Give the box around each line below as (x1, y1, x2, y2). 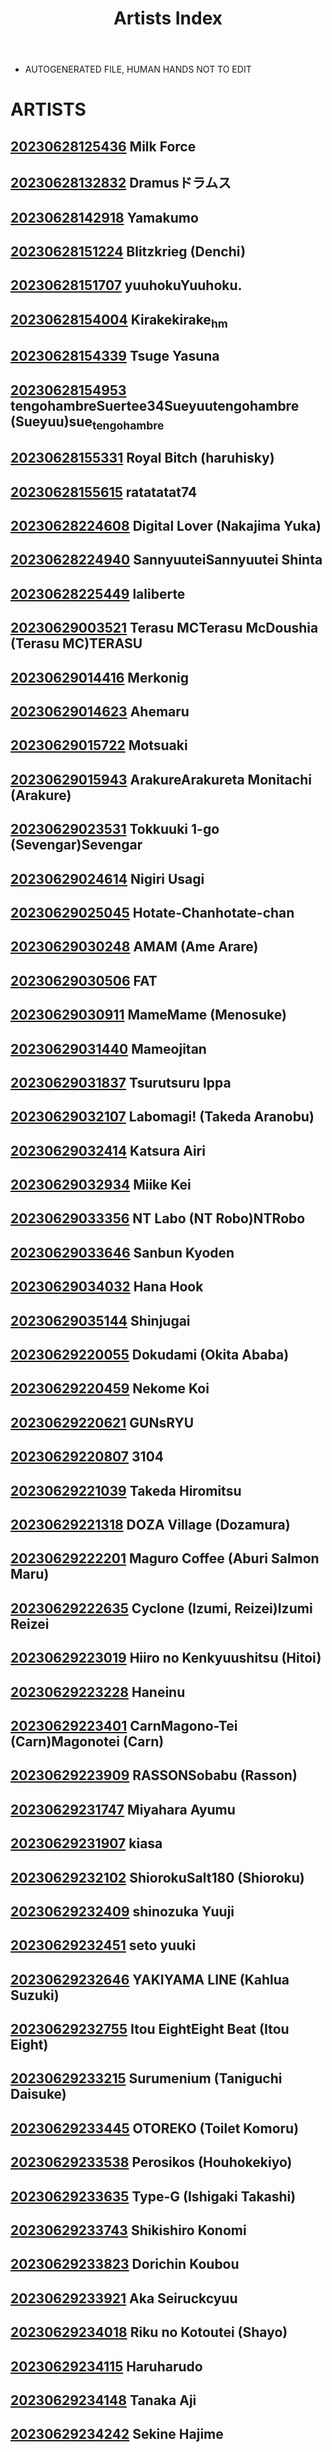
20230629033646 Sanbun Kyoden (10, 1244, 235, 1261)
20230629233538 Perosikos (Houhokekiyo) (10, 2154, 293, 2171)
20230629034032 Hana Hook (10, 1278, 204, 1296)
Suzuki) (10, 1987, 60, 2004)
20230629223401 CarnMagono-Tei (10, 1717, 238, 1734)
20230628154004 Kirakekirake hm (10, 311, 228, 331)
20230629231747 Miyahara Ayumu (10, 1801, 236, 1818)
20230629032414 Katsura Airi (10, 1142, 206, 1159)
